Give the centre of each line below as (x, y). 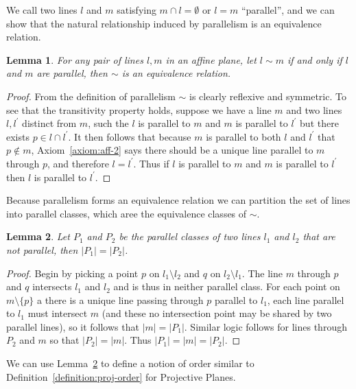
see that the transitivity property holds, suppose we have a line (139, 109)
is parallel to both (244, 136)
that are (319, 236)
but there (319, 123)
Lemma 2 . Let (38, 236)
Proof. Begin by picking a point (72, 273)
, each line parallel (306, 299)
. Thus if (151, 163)
